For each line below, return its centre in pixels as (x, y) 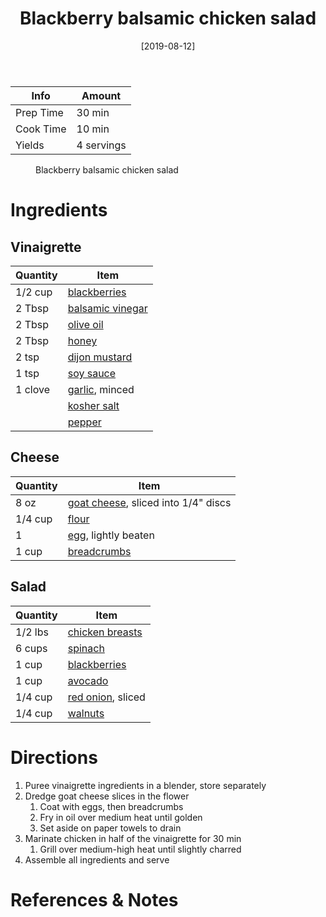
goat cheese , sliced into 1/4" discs (149, 502)
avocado (88, 680)
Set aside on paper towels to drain (110, 828)
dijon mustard (100, 357)
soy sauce (92, 373)
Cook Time (41, 129)
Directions (54, 757)
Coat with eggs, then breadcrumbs (111, 806)
